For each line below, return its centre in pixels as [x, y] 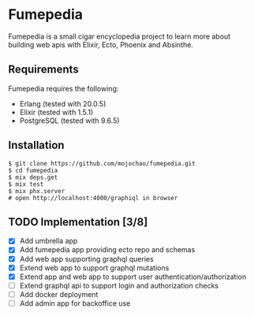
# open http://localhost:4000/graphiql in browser [93, 198]
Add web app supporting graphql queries [86, 258]
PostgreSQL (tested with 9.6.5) [69, 121]
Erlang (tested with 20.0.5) [63, 103]
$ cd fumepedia [33, 170]
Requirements [43, 70]
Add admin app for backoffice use [75, 303]
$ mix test [26, 184]
